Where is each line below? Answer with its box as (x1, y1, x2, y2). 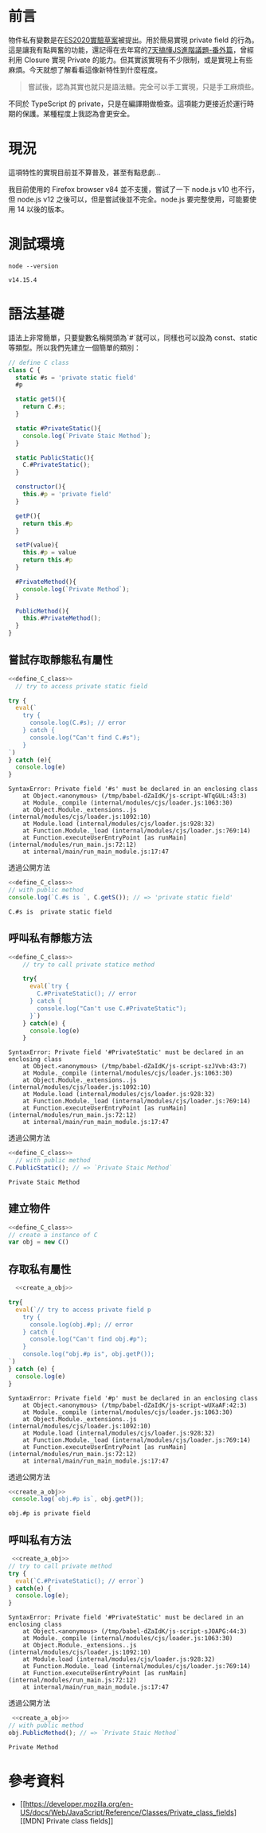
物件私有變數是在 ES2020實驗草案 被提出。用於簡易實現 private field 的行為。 (8, 35, 259, 45)
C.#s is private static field (8, 907, 112, 916)
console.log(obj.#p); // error (29, 1320, 134, 1329)
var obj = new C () (8, 1238, 69, 1247)
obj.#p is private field (8, 1510, 91, 1518)
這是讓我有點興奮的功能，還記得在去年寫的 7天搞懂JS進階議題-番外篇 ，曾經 (8, 45, 255, 54)
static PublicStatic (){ (15, 453, 94, 462)
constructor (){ (15, 483, 66, 491)
